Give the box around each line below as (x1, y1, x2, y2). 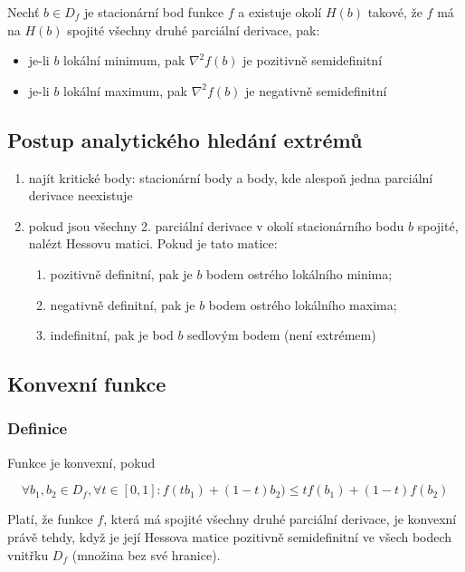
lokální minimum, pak (63, 51, 185, 70)
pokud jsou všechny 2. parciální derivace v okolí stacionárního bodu (28, 216, 404, 235)
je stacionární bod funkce (84, 3, 224, 21)
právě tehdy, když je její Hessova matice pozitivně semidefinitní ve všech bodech (7, 527, 452, 546)
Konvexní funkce (7, 370, 166, 398)
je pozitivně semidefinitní (242, 51, 383, 70)
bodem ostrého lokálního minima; (206, 264, 393, 283)
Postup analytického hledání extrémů (7, 125, 363, 153)
